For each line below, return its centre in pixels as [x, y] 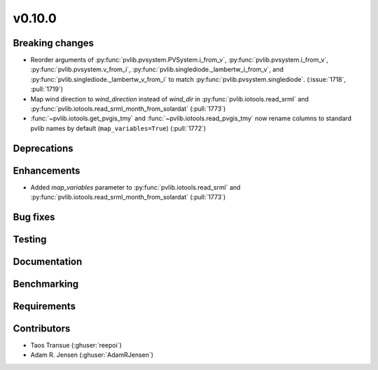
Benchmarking [46, 284]
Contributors [42, 328]
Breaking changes [54, 43]
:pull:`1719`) [47, 89]
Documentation [48, 261]
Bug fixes [34, 217]
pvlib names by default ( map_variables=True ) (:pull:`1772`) [118, 128]
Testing [30, 239]
